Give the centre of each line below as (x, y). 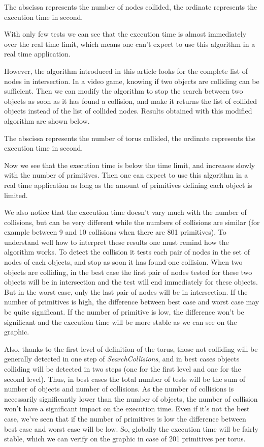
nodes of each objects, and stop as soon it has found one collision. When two (123, 262)
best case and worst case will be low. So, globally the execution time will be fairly (131, 428)
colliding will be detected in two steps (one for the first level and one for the (123, 369)
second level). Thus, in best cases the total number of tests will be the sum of (125, 379)
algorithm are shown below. (47, 120)
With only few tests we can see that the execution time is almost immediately (125, 34)
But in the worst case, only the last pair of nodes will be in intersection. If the (126, 291)
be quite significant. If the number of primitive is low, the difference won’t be (124, 312)
